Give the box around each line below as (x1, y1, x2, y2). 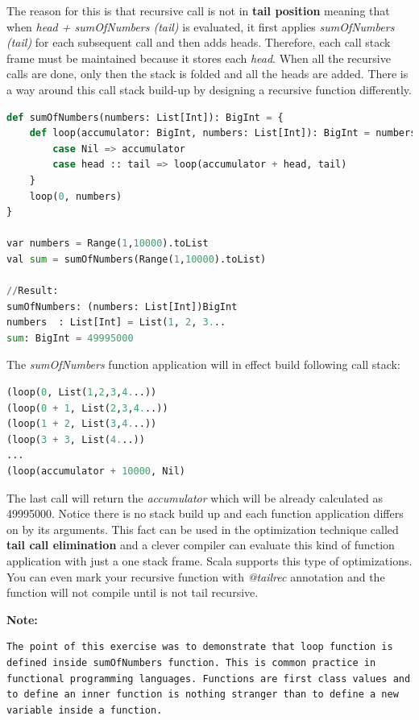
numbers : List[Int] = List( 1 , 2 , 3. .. (6, 317, 226, 329)
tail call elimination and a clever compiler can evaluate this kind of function (6, 536, 395, 553)
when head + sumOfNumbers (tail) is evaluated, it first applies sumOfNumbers (6, 18, 395, 35)
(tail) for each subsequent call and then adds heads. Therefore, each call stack (6, 34, 391, 51)
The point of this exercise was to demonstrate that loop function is (6, 641, 393, 653)
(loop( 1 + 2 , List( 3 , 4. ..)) (6, 418, 157, 430)
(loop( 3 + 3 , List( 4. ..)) (6, 433, 145, 445)
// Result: (6, 285, 59, 297)
